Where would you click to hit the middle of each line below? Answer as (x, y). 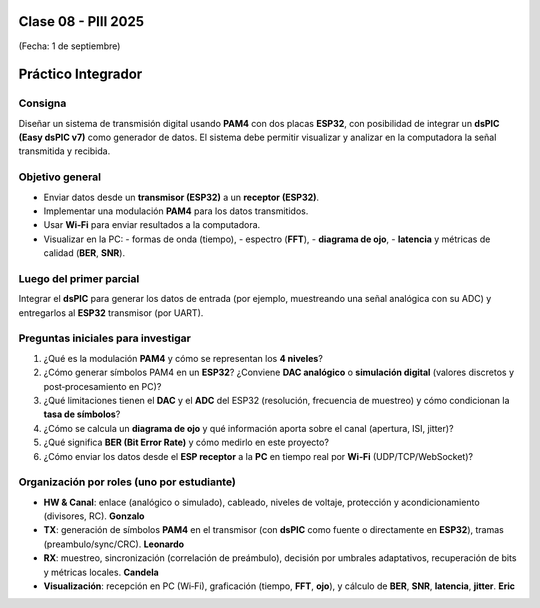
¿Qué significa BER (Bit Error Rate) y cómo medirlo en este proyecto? (186, 442)
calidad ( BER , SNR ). (84, 253)
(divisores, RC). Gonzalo (94, 516)
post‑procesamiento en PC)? (102, 386)
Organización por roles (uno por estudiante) (127, 482)
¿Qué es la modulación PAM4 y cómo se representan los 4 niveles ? (183, 358)
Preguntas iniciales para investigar (105, 338)
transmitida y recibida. (64, 151)
